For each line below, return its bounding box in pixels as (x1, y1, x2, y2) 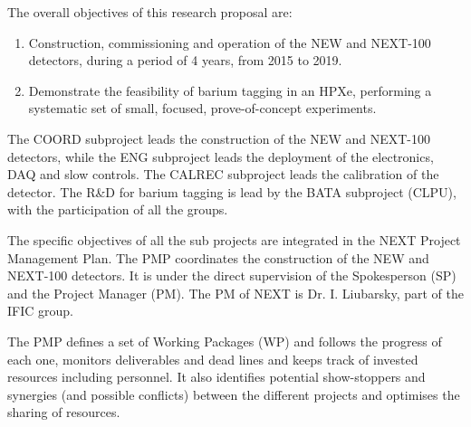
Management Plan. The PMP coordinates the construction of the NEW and (7, 248, 429, 267)
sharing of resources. (7, 403, 120, 422)
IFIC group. (7, 301, 73, 320)
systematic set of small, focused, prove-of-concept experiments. (28, 99, 377, 118)
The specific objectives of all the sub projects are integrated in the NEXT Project (7, 230, 461, 249)
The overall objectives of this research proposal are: (7, 3, 293, 21)
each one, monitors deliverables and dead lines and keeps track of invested (7, 349, 418, 368)
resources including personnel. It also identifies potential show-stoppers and (7, 367, 426, 386)
